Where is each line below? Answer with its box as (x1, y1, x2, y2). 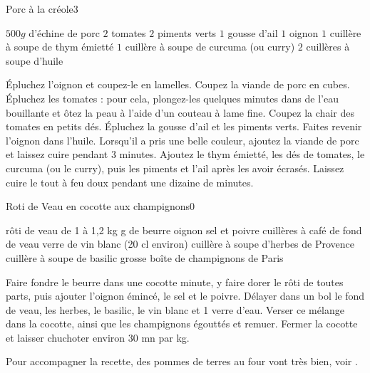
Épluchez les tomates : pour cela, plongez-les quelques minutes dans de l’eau (6, 90, 339, 105)
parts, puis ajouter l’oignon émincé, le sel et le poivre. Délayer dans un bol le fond (6, 288, 365, 303)
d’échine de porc (29, 25, 100, 40)
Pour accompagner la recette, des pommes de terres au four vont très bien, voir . (6, 354, 358, 369)
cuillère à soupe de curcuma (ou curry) (125, 39, 295, 54)
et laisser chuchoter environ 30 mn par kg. (6, 330, 190, 345)
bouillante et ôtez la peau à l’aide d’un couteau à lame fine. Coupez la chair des (6, 105, 354, 120)
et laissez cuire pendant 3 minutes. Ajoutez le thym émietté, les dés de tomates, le (6, 147, 365, 162)
